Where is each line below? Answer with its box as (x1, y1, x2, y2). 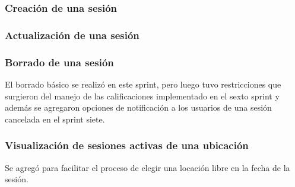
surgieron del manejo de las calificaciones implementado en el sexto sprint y (5, 89, 280, 102)
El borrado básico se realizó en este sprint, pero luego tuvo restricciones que (5, 78, 281, 90)
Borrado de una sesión (5, 54, 114, 69)
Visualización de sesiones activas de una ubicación (5, 138, 249, 153)
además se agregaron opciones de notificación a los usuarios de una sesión (5, 101, 272, 114)
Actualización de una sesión (5, 27, 139, 42)
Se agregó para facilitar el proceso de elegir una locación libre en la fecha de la (5, 161, 290, 173)
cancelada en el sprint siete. (5, 112, 105, 125)
